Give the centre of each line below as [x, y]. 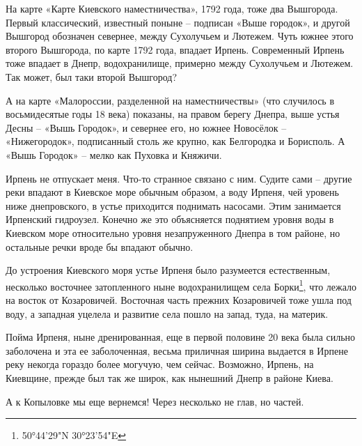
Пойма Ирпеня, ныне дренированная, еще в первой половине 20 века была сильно [181, 337]
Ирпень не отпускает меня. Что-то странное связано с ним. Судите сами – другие [179, 178]
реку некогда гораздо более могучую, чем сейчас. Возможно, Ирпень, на [160, 364]
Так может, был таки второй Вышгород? [91, 76]
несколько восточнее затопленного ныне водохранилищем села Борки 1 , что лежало [181, 285]
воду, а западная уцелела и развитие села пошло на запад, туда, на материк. [167, 313]
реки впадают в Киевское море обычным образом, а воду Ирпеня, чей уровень [172, 192]
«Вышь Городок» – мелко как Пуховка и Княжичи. [114, 154]
